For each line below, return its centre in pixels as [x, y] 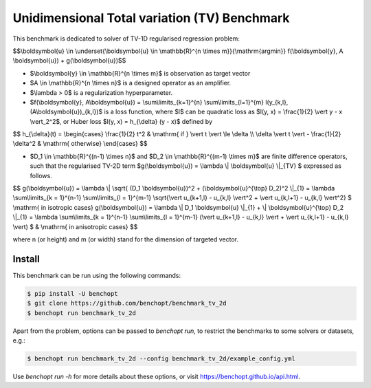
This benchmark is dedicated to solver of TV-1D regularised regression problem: [126, 39]
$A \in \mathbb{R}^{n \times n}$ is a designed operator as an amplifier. [131, 83]
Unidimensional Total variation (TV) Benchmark [151, 18]
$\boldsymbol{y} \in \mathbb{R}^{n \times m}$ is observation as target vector [140, 73]
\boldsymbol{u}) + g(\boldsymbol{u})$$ [69, 61]
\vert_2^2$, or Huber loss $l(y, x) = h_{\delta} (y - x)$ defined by [121, 121]
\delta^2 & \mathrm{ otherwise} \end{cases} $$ [80, 144]
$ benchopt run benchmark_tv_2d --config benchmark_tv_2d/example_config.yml [161, 359]
